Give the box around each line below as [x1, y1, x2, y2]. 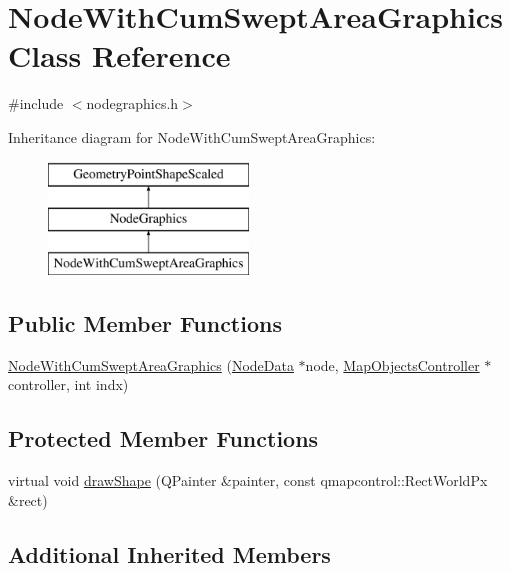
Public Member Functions [8, 307, 282, 338]
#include [8, 93, 64, 114]
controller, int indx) [8, 374, 129, 395]
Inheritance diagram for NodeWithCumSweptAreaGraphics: [8, 126, 376, 147]
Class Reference [8, 35, 231, 76]
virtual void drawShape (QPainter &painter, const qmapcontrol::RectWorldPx [8, 470, 488, 491]
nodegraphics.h [86, 93, 179, 114]
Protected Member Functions [8, 423, 319, 454]
